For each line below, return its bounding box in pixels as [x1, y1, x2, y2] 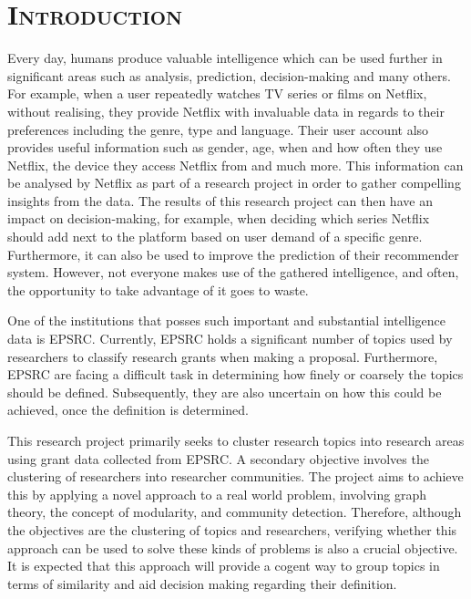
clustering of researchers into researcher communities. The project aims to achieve [7, 467, 464, 486]
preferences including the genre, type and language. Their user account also [7, 119, 429, 139]
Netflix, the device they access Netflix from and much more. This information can [7, 155, 464, 174]
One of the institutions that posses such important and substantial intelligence [7, 311, 445, 330]
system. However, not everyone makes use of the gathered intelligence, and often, [7, 263, 459, 282]
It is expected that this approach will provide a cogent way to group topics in [7, 556, 440, 575]
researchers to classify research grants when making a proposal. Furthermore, [7, 346, 438, 366]
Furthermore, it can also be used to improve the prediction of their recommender [7, 244, 459, 263]
